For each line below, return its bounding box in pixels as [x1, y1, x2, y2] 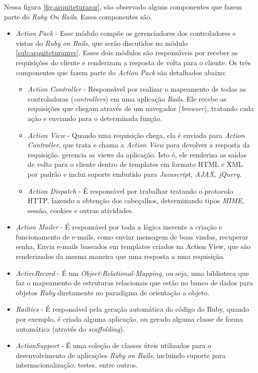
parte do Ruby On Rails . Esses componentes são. [4, 11, 152, 21]
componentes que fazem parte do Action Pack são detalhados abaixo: [15, 67, 226, 77]
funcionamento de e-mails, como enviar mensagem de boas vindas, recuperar [15, 231, 249, 242]
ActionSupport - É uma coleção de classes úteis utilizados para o [15, 340, 211, 351]
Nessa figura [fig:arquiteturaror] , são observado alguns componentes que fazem [4, 1, 242, 11]
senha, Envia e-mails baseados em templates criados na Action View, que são [15, 241, 251, 251]
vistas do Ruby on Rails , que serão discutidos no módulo [15, 37, 188, 48]
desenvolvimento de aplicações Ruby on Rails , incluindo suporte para [15, 350, 226, 360]
